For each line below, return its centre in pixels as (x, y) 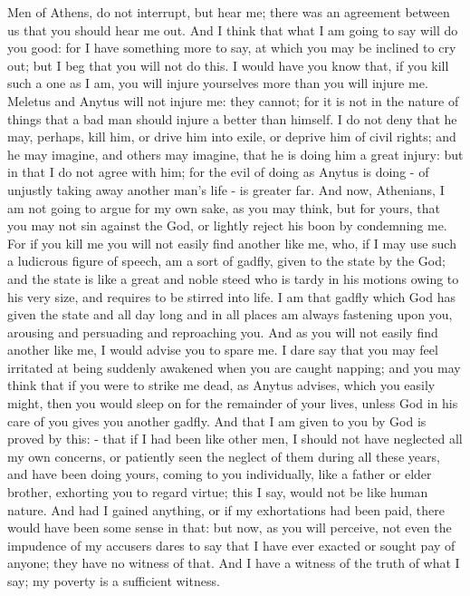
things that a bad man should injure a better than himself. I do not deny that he (232, 118)
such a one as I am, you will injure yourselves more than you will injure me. (218, 83)
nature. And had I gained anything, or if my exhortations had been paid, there (226, 509)
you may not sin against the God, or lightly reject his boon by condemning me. (227, 225)
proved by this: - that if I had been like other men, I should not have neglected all (235, 439)
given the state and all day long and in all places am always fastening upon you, (230, 314)
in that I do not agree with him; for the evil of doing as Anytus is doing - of (218, 172)
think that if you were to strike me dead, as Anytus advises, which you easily (221, 385)
